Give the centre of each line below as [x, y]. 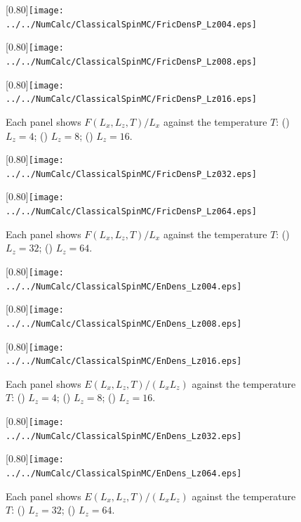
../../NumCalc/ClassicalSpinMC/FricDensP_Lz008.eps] [131, 61]
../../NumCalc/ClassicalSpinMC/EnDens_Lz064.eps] [124, 474]
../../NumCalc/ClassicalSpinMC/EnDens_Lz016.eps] [124, 361]
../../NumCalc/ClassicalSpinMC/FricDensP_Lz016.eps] [131, 99]
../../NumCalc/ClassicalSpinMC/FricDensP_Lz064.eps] [131, 212]
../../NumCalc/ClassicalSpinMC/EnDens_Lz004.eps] [124, 286]
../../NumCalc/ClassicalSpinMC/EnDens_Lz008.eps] [124, 324]
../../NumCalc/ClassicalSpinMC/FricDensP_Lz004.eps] [131, 24]
